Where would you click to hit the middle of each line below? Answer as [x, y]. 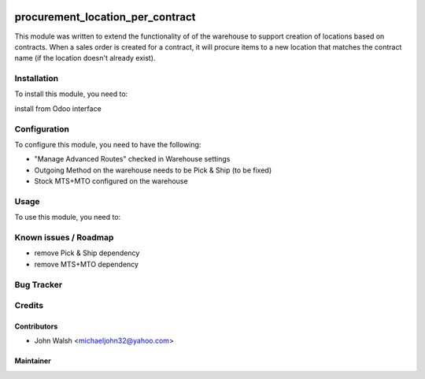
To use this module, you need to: [68, 217]
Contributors [36, 326]
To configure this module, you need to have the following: [108, 144]
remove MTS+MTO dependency [87, 264]
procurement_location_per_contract [105, 17]
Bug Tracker [39, 284]
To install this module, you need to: [71, 94]
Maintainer [33, 361]
